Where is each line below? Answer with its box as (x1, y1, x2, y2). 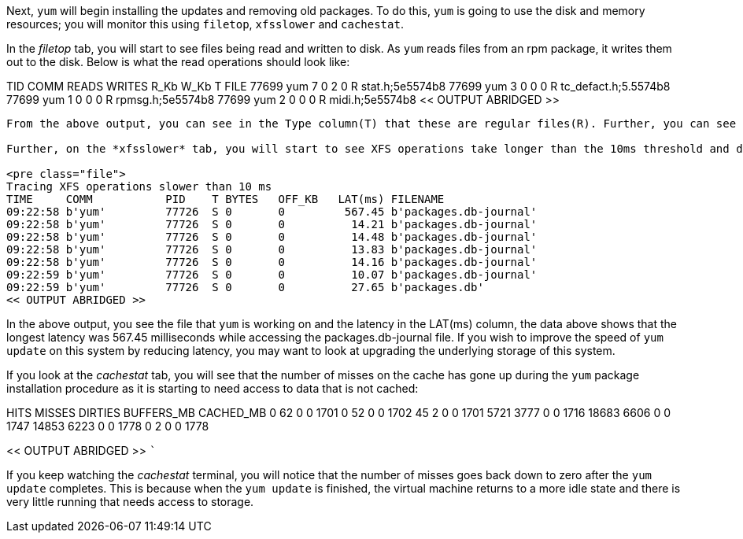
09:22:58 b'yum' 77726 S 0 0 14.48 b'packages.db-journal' (6, 231, 538, 243)
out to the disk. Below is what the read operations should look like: (6, 55, 350, 68)
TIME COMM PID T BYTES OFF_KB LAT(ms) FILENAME (6, 193, 445, 205)
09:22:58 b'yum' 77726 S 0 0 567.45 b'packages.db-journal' (6, 205, 538, 218)
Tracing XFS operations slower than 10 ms (6, 180, 272, 193)
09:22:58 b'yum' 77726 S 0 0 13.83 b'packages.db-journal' (6, 243, 538, 256)
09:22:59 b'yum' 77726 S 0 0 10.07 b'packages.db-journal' (6, 268, 538, 281)
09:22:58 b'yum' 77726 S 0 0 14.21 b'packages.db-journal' (6, 218, 538, 231)
